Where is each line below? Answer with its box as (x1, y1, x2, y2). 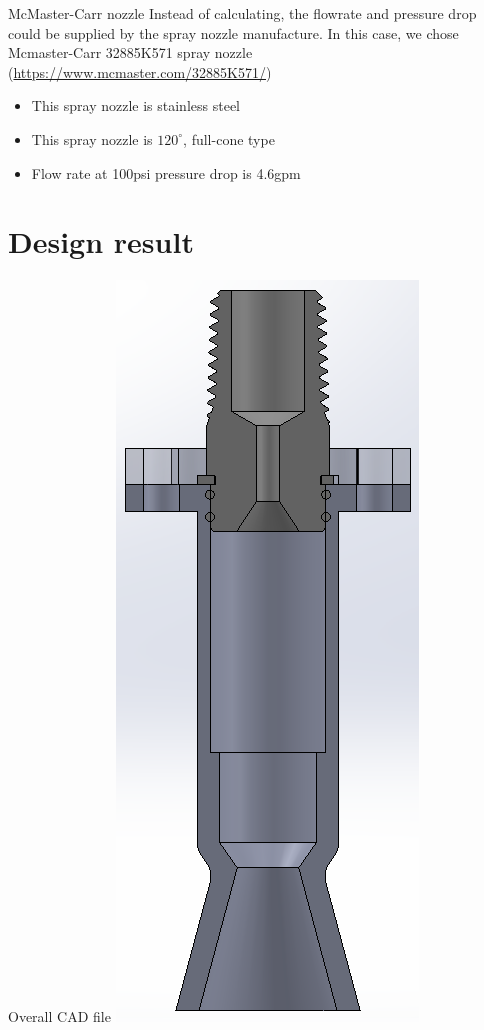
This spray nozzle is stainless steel (31, 95, 240, 116)
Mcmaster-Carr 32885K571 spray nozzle (8, 42, 253, 63)
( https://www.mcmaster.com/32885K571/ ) (8, 61, 272, 82)
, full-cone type (183, 128, 275, 149)
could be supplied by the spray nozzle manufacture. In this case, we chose (8, 22, 459, 43)
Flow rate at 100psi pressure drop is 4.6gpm (31, 162, 301, 183)
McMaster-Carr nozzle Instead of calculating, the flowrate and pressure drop (8, 3, 477, 23)
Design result (8, 221, 194, 262)
